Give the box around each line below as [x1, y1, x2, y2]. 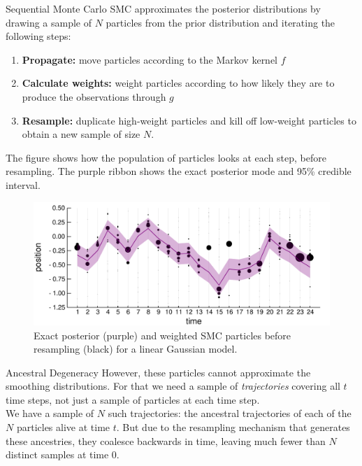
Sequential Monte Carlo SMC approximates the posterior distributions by [6, 1, 321, 15]
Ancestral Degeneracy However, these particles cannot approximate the [6, 365, 311, 379]
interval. [6, 177, 41, 192]
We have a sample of [6, 406, 94, 421]
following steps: [6, 29, 71, 43]
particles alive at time [16, 420, 110, 435]
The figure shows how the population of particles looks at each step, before [6, 150, 326, 164]
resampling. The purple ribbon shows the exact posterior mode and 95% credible [6, 164, 352, 178]
